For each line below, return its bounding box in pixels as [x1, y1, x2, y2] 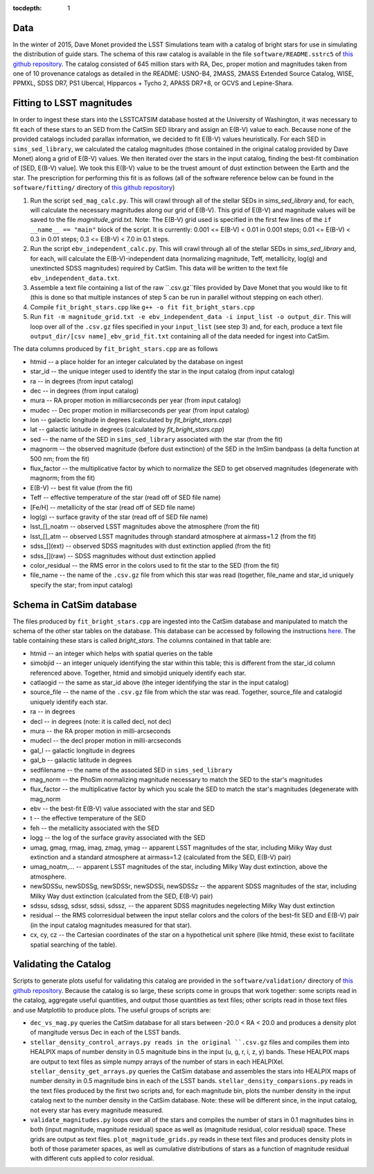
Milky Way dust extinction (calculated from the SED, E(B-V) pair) [30, 892, 213, 900]
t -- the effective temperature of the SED [30, 814, 146, 822]
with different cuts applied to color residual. [30, 1155, 154, 1163]
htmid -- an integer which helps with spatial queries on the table [30, 649, 213, 657]
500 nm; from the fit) [30, 454, 90, 463]
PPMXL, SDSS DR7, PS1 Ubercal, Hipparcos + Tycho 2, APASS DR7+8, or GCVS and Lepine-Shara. [12, 79, 294, 87]
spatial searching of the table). [30, 940, 118, 949]
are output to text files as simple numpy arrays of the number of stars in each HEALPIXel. [30, 1058, 285, 1066]
